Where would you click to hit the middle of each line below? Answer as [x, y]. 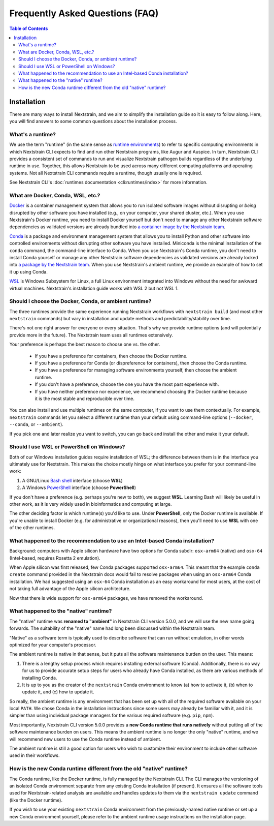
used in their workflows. [35, 755]
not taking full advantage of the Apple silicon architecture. [70, 589]
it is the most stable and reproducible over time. [84, 399]
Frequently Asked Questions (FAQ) [84, 13]
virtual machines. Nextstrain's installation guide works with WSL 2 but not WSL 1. [94, 288]
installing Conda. [40, 678]
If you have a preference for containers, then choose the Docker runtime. [111, 356]
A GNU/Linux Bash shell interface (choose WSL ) [72, 480]
